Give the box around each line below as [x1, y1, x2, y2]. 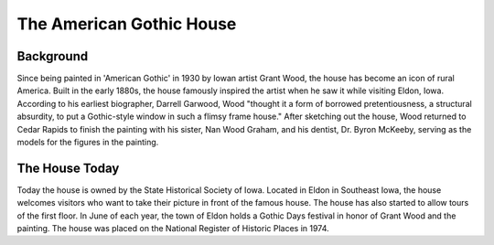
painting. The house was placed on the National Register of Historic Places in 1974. [16, 223, 329, 234]
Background [16, 48, 89, 64]
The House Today [16, 160, 120, 176]
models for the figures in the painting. [16, 137, 159, 148]
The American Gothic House [16, 14, 237, 34]
